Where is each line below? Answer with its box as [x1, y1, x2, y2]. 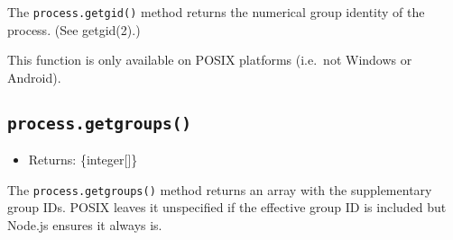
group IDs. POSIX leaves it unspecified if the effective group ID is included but [7, 198, 447, 217]
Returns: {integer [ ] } [28, 150, 138, 169]
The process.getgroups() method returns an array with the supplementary [7, 180, 432, 199]
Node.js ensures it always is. [7, 216, 162, 235]
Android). [7, 67, 61, 86]
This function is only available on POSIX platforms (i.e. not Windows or [7, 50, 412, 69]
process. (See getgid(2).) [7, 20, 141, 39]
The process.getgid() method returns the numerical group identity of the [7, 3, 425, 21]
